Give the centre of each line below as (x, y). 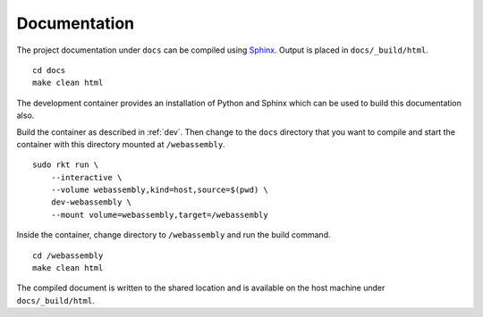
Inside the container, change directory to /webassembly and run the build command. (174, 235)
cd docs (49, 70)
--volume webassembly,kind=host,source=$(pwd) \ (159, 190)
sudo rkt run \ (66, 165)
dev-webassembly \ (91, 202)
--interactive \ (86, 177)
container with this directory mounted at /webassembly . (121, 144)
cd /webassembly (68, 255)
